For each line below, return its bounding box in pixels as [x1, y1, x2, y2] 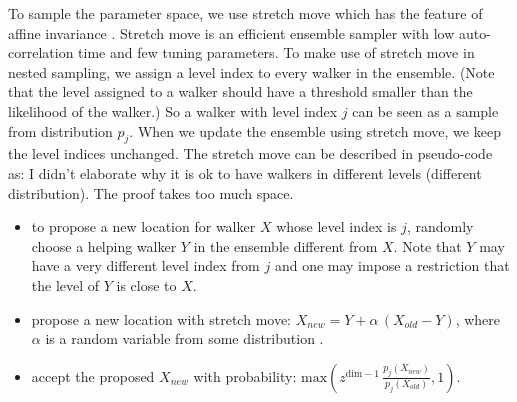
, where [455, 308, 501, 329]
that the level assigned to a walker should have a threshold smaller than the [8, 81, 473, 102]
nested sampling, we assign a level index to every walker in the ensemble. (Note [8, 61, 495, 82]
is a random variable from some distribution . [45, 328, 324, 349]
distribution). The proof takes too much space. [8, 182, 294, 203]
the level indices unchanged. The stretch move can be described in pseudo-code [8, 143, 493, 164]
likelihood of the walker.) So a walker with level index [8, 100, 338, 121]
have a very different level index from [31, 255, 260, 276]
